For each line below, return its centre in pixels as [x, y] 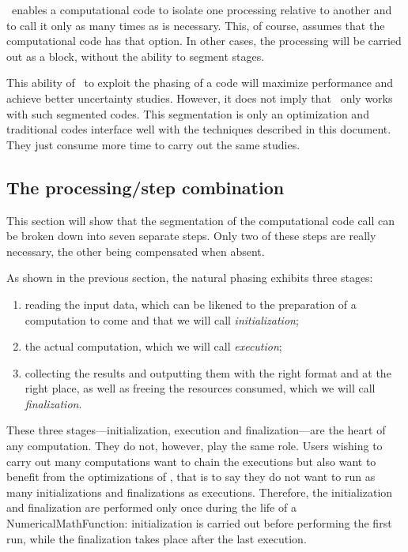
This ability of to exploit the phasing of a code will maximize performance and [200, 83]
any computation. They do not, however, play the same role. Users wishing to [195, 446]
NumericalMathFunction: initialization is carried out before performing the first [199, 523]
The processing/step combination [145, 187]
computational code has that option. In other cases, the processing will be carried [204, 41]
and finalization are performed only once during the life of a [151, 507]
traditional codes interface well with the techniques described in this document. [199, 129]
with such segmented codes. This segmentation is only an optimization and [188, 113]
